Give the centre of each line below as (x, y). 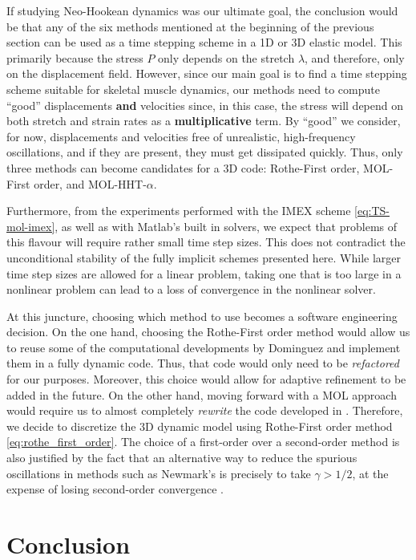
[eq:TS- (372, 211)
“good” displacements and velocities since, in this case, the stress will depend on (205, 105)
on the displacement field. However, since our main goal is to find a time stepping (207, 73)
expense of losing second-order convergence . (115, 489)
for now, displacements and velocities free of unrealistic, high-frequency (181, 136)
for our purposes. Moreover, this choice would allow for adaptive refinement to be (206, 379)
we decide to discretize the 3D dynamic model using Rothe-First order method (200, 426)
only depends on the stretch (226, 57)
